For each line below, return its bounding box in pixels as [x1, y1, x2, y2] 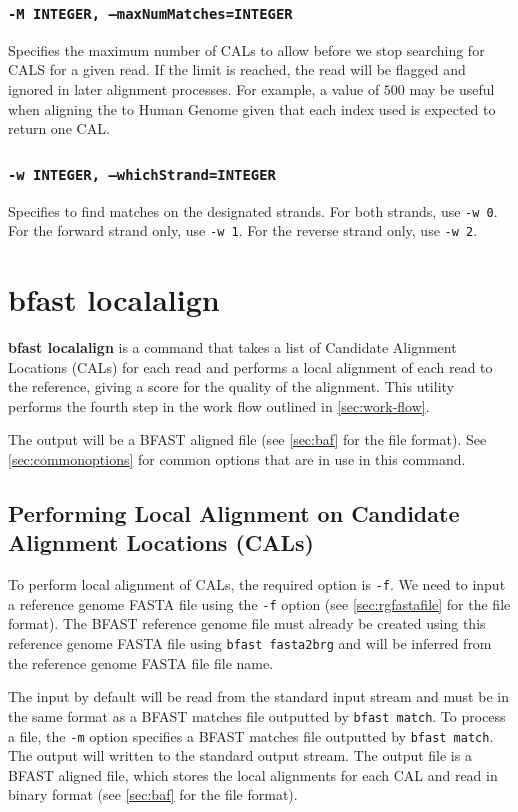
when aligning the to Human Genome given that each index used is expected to [8, 98, 496, 119]
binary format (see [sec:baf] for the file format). [8, 784, 298, 805]
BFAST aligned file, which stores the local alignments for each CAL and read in [8, 764, 498, 785]
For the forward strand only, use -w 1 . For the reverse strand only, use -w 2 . [8, 220, 478, 241]
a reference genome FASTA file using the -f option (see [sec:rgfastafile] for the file [8, 593, 511, 614]
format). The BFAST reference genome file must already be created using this [8, 613, 486, 634]
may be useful [409, 78, 495, 99]
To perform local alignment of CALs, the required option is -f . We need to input [8, 574, 506, 595]
